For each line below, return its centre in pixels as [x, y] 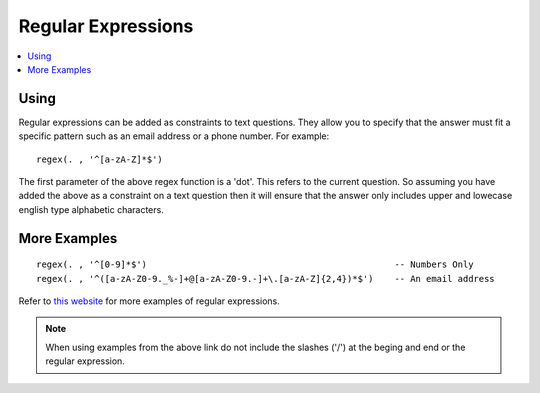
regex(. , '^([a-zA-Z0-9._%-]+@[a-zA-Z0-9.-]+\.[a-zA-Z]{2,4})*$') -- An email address [265, 278]
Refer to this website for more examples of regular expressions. [149, 301]
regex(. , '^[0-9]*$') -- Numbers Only [255, 264]
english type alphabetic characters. [91, 209]
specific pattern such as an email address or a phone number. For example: [174, 136]
